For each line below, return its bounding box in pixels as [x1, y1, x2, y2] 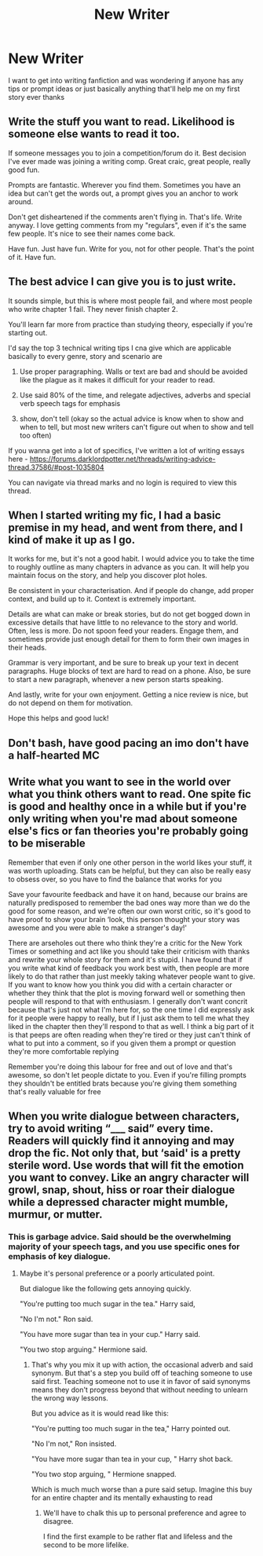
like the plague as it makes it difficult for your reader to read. [19, 375, 215, 384]
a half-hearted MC [8, 749, 100, 762]
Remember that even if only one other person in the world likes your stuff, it [8, 858, 253, 867]
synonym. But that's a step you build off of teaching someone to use [31, 1368, 253, 1378]
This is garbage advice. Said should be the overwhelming [8, 1231, 232, 1242]
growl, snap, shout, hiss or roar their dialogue [8, 1183, 236, 1196]
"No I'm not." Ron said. [19, 1314, 93, 1324]
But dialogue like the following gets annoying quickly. [19, 1284, 192, 1294]
